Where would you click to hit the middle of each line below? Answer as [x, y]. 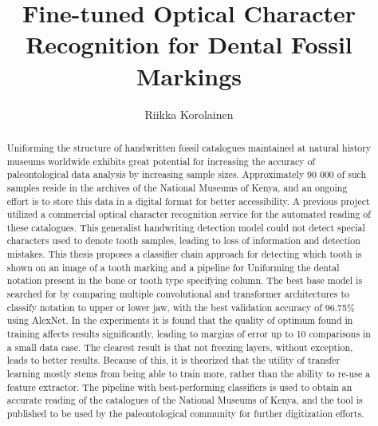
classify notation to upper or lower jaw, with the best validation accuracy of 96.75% [181, 307]
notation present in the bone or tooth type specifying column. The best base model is [185, 280]
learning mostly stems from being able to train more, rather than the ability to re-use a [189, 374]
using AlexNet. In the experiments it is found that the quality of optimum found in [180, 320]
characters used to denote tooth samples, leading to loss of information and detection [183, 241]
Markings [189, 75]
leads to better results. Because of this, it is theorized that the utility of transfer [173, 360]
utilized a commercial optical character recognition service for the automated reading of [189, 214]
